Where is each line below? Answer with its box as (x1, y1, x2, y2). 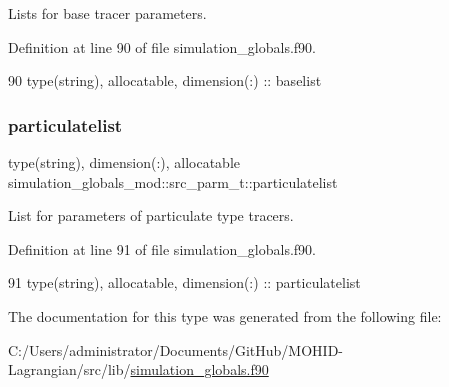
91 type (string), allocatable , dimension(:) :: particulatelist (8, 272, 361, 293)
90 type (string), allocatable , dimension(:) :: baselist (8, 70, 322, 91)
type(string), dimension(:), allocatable (8, 152, 241, 172)
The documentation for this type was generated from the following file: (8, 305, 442, 326)
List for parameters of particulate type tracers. (8, 205, 294, 226)
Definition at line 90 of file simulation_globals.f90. (8, 36, 316, 57)
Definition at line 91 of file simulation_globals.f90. (8, 238, 316, 259)
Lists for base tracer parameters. (8, 3, 207, 23)
